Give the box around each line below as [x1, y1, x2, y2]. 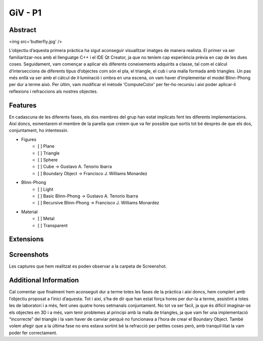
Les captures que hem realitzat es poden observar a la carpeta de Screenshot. [9, 263, 167, 269]
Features [9, 101, 37, 109]
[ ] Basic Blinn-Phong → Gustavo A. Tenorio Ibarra [38, 193, 138, 199]
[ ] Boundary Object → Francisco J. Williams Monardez [38, 170, 148, 176]
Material [21, 209, 38, 215]
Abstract [9, 26, 37, 34]
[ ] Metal [38, 215, 55, 221]
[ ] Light [38, 186, 54, 192]
